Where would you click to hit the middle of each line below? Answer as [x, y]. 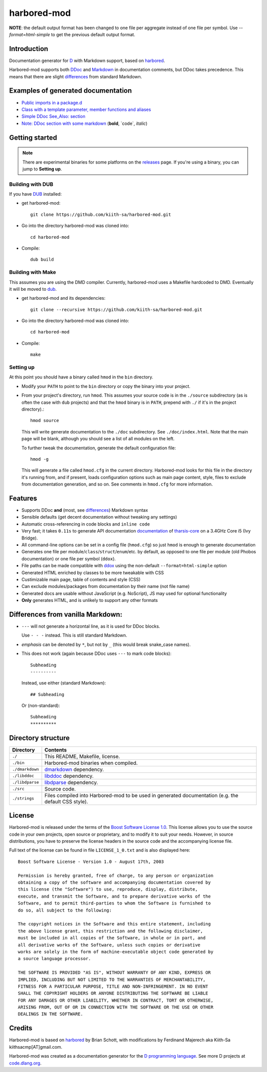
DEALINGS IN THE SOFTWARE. [51, 1014]
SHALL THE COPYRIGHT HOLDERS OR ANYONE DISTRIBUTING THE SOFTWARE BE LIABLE [113, 993]
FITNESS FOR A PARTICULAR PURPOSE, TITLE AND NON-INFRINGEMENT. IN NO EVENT [113, 986]
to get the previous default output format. [93, 34]
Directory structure [40, 738]
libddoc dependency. [69, 776]
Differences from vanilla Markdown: [66, 614]
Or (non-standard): [41, 705]
